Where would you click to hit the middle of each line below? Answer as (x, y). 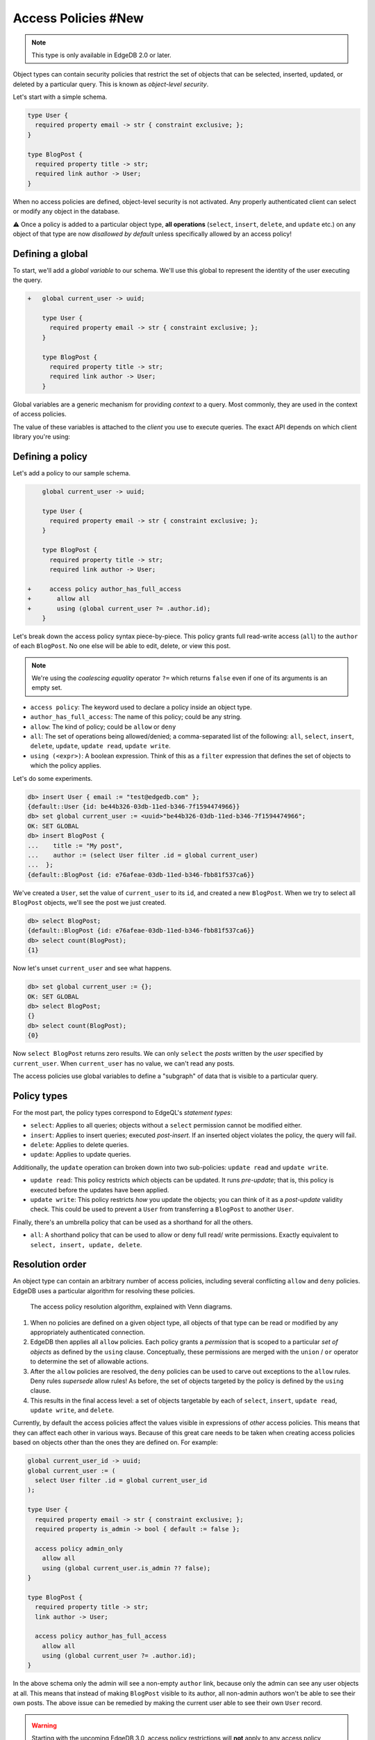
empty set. (47, 688)
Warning (44, 1725)
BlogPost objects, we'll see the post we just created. (90, 903)
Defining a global (50, 254)
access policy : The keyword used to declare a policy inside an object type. (141, 707)
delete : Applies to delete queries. (80, 1144)
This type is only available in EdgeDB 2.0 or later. (101, 55)
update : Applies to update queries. (81, 1155)
